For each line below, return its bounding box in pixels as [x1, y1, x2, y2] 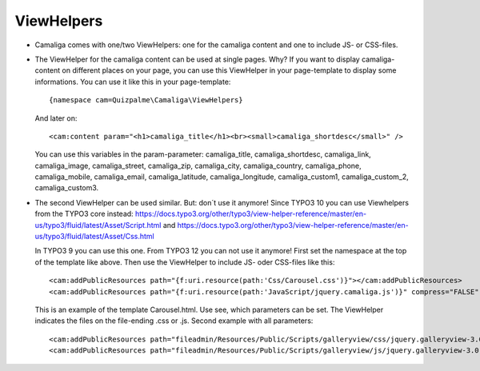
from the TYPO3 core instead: [34, 209, 134, 219]
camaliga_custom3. [34, 183, 99, 193]
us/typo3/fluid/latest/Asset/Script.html [34, 220, 162, 229]
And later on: [34, 113, 78, 123]
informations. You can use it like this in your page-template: [34, 77, 231, 86]
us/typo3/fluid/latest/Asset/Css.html [34, 232, 155, 241]
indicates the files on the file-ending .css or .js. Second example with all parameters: [34, 316, 314, 325]
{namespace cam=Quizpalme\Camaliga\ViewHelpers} [49, 96, 243, 105]
